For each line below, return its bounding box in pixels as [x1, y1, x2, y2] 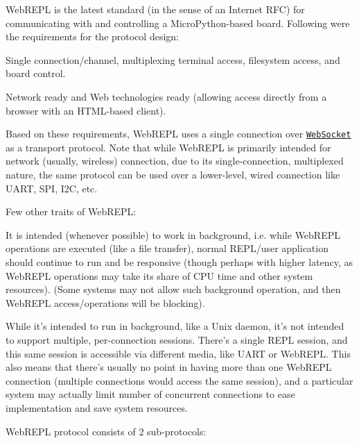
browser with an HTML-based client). [6, 103, 166, 117]
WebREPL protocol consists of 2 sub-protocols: [6, 424, 207, 438]
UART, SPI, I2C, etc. [6, 181, 98, 195]
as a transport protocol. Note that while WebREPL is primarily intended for [6, 140, 331, 154]
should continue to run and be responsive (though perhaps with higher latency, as [6, 254, 353, 269]
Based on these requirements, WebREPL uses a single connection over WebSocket [6, 126, 351, 141]
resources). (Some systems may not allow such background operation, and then [6, 282, 341, 296]
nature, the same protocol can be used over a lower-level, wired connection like [6, 167, 340, 181]
